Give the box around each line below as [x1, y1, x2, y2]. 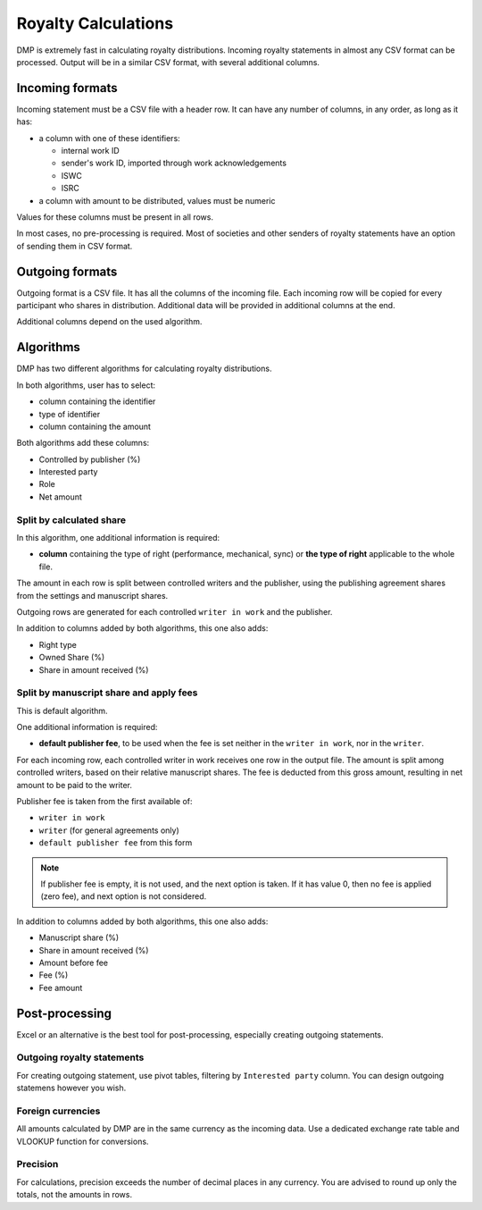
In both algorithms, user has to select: [16, 380, 156, 391]
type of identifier [38, 408, 101, 419]
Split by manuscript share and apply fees [16, 686, 198, 699]
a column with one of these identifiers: [38, 132, 180, 143]
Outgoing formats [16, 264, 118, 279]
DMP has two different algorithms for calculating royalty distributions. [16, 363, 272, 374]
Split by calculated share [16, 514, 127, 526]
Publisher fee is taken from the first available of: [16, 796, 193, 806]
